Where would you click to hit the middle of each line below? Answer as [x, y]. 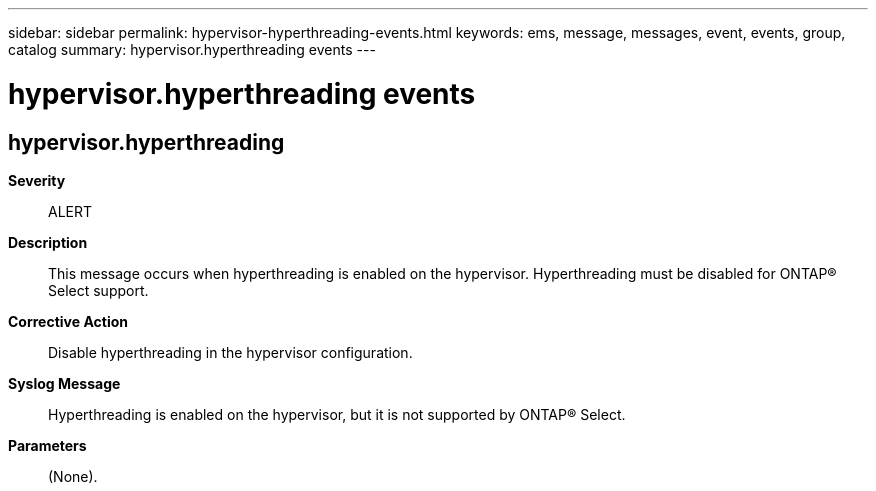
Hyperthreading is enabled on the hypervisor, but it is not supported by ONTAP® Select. [337, 414]
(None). [73, 476]
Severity [37, 180]
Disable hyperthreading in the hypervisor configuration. [230, 352]
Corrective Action [68, 321]
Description [48, 242]
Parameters [47, 445]
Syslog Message [64, 383]
